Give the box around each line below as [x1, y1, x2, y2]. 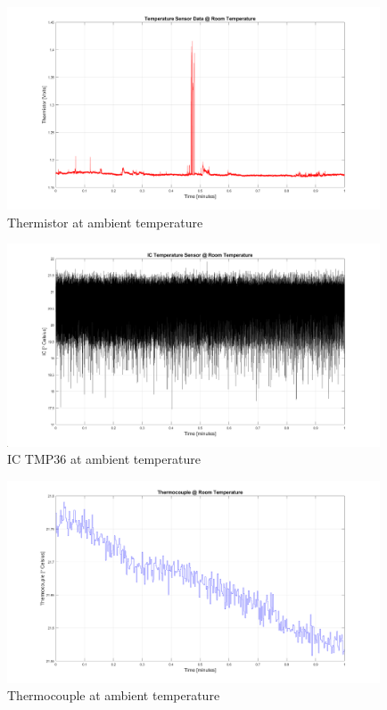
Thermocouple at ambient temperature [7, 686, 220, 705]
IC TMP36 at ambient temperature [7, 450, 201, 468]
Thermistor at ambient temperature [7, 212, 203, 231]
